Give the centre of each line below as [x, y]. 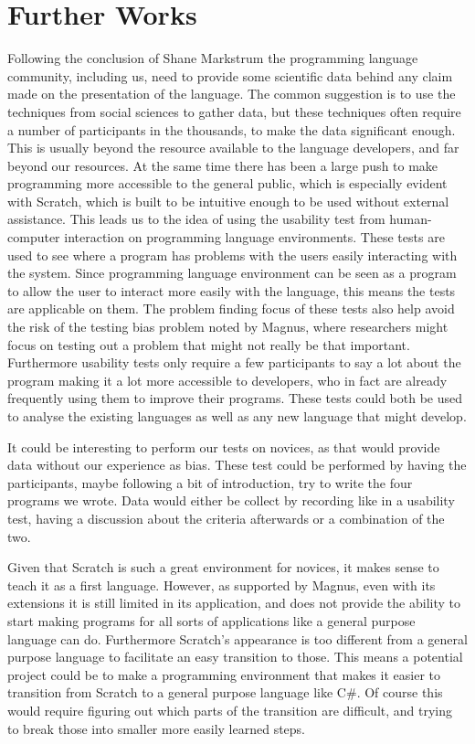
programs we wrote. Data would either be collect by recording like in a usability [231, 500]
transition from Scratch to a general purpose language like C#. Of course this [225, 692]
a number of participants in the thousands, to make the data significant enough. [232, 129]
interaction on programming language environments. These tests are [254, 237]
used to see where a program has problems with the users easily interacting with [232, 255]
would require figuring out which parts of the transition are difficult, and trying [230, 710]
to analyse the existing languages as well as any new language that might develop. [237, 416]
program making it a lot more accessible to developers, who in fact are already [227, 380]
